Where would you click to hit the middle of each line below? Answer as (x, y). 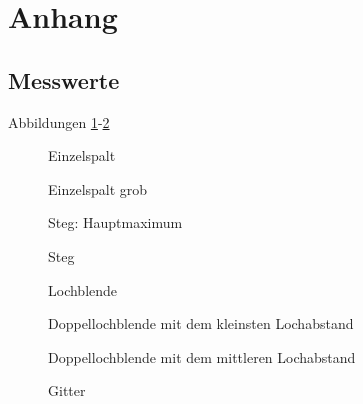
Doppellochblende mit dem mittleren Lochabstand (202, 356)
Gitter (67, 390)
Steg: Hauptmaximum (115, 222)
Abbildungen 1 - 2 (59, 121)
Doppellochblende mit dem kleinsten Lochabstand (201, 323)
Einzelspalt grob (98, 188)
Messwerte (64, 79)
